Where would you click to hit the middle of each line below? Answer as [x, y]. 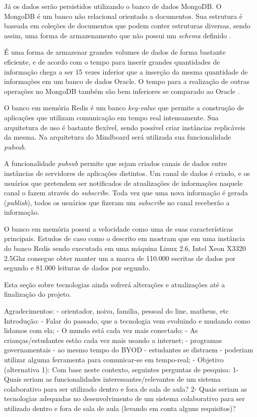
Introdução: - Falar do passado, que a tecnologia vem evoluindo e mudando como [127, 320]
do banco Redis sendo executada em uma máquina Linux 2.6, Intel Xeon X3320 [125, 248]
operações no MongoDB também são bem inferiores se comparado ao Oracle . [122, 91]
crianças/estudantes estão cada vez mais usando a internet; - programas [113, 340]
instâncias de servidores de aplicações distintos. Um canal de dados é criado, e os [127, 173]
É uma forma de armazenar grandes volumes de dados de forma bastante [115, 52]
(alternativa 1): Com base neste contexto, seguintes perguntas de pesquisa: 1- [121, 369]
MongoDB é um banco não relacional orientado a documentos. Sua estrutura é [123, 16]
